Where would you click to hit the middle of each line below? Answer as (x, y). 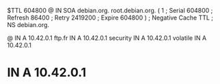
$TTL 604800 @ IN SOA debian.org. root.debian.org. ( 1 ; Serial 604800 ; (110, 10)
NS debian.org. (28, 25)
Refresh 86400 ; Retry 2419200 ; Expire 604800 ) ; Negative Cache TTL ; (110, 18)
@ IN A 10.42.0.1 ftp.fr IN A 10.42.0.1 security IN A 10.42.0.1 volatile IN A (107, 38)
